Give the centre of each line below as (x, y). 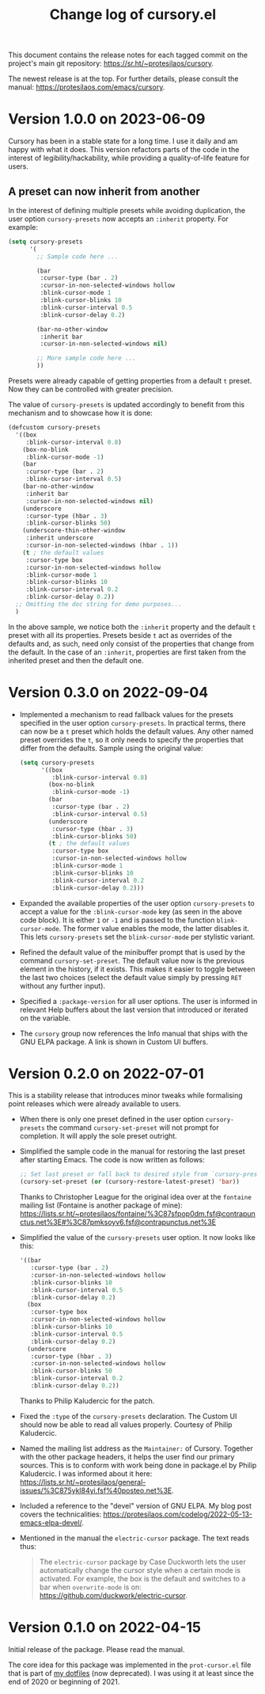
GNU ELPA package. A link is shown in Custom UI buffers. (114, 1042)
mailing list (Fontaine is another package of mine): (101, 1205)
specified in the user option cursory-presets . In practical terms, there (132, 723)
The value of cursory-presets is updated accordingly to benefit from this (127, 405)
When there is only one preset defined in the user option (112, 1120)
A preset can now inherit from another (104, 191)
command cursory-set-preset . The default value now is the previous (132, 960)
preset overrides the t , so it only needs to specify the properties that (131, 739)
